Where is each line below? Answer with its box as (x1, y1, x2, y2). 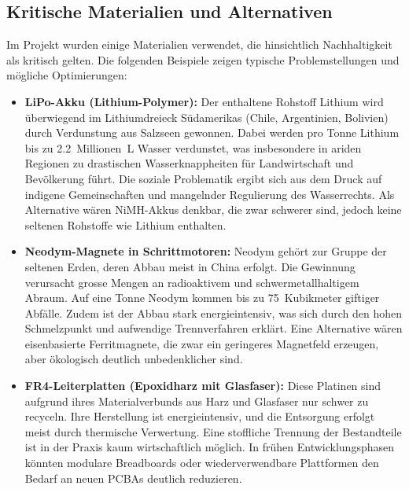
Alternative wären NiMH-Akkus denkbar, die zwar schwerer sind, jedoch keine (24, 201, 402, 218)
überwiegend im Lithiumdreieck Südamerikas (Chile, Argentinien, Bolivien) (24, 108, 389, 125)
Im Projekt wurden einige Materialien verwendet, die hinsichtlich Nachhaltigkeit (6, 36, 392, 53)
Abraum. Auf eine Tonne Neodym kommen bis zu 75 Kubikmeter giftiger (24, 289, 380, 306)
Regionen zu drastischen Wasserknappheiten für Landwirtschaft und (24, 155, 354, 171)
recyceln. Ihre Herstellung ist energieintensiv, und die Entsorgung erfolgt (24, 408, 375, 425)
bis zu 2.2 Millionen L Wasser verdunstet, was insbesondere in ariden (24, 139, 362, 156)
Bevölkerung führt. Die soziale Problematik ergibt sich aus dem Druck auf (24, 170, 382, 186)
